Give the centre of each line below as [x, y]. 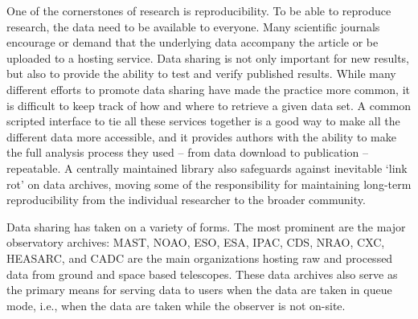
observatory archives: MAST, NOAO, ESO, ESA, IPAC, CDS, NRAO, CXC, [196, 242]
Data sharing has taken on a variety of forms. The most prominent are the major [206, 226]
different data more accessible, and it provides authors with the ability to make [202, 136]
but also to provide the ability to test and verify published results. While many [201, 74]
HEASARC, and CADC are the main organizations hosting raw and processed [200, 258]
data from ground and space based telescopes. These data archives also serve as [202, 274]
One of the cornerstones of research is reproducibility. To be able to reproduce [199, 10]
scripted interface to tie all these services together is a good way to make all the [203, 121]
